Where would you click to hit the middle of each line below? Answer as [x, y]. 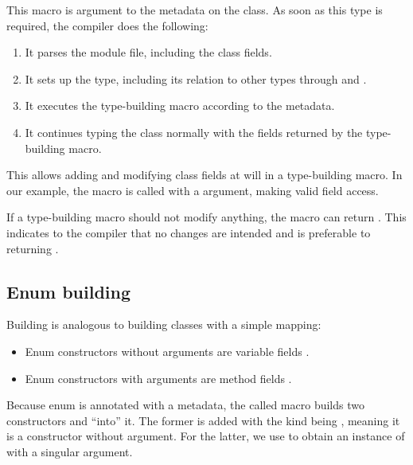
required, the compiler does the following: [107, 25]
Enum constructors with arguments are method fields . [158, 378]
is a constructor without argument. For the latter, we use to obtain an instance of [206, 436]
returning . [33, 248]
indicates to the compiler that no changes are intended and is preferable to [189, 232]
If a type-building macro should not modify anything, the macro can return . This [206, 217]
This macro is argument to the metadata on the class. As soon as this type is [195, 10]
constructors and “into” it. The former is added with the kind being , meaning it [203, 420]
